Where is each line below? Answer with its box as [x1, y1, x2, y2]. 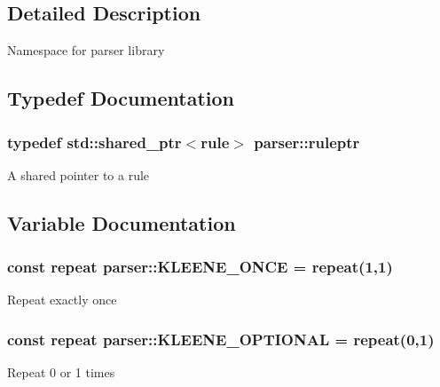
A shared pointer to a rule [7, 165, 150, 184]
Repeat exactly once [7, 290, 117, 309]
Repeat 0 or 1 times [7, 363, 115, 382]
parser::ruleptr [254, 130, 360, 153]
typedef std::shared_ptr [7, 130, 182, 153]
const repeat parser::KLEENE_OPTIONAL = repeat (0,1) [7, 328, 435, 350]
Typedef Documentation [7, 84, 234, 112]
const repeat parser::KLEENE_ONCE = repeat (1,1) [7, 256, 393, 278]
